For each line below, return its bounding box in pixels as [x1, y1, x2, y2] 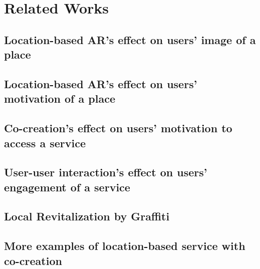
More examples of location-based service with [4, 238, 245, 253]
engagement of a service [4, 179, 130, 194]
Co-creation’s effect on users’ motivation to [4, 120, 232, 136]
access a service [4, 135, 86, 150]
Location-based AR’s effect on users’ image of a [4, 32, 256, 47]
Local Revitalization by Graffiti [4, 208, 170, 224]
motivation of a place [4, 91, 115, 106]
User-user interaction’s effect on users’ [4, 164, 207, 180]
